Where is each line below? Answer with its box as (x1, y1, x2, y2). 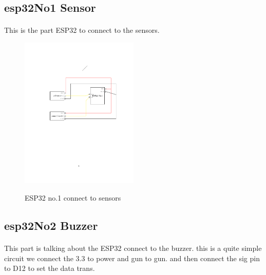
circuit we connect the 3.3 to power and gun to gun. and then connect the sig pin (4, 252, 260, 263)
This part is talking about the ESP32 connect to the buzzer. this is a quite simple (4, 242, 262, 253)
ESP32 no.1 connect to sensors (25, 192, 121, 203)
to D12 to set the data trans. (4, 263, 95, 273)
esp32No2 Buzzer (4, 217, 98, 233)
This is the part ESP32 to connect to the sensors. (4, 25, 160, 35)
